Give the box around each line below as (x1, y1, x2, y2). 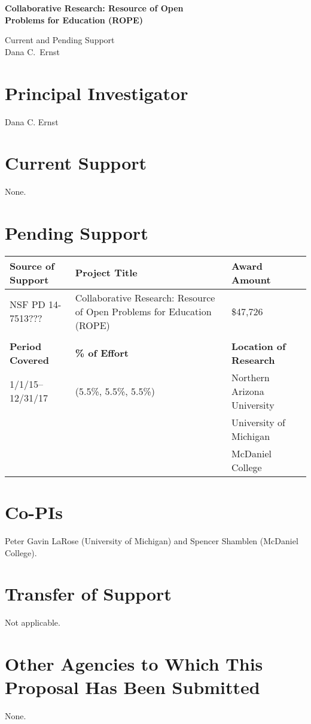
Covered (10, 352, 49, 367)
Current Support (5, 150, 147, 175)
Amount (231, 272, 271, 286)
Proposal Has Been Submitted (5, 675, 260, 699)
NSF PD (10, 297, 45, 312)
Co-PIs (5, 500, 63, 524)
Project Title (75, 266, 138, 280)
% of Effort (75, 346, 129, 360)
